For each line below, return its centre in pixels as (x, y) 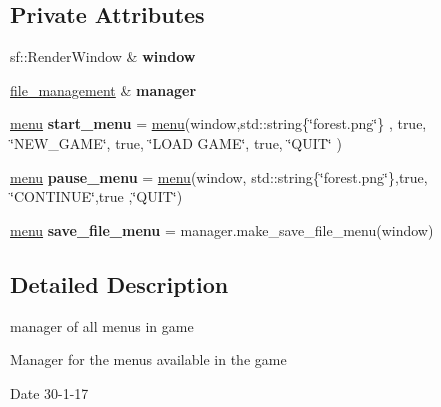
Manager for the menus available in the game (148, 359)
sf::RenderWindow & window (103, 56)
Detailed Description (119, 283)
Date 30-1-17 (49, 392)
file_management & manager (103, 89)
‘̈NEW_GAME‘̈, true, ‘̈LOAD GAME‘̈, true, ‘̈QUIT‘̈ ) (176, 142)
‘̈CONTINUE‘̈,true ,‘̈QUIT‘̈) (96, 196)
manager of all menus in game (102, 325)
